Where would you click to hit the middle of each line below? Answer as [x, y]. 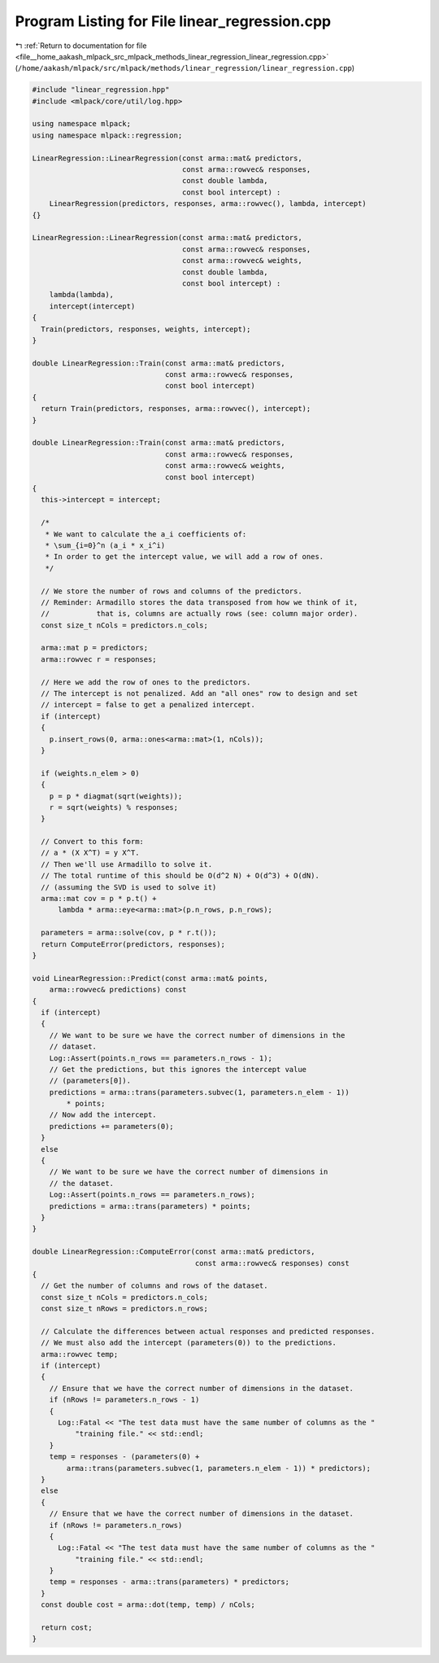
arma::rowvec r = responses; [99, 659]
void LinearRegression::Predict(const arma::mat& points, [150, 978]
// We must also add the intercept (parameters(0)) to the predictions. [189, 1343]
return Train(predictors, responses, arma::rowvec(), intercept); [176, 409]
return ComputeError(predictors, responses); [133, 944]
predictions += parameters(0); [111, 1126]
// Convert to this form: [92, 842]
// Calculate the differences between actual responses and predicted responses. [208, 1331]
